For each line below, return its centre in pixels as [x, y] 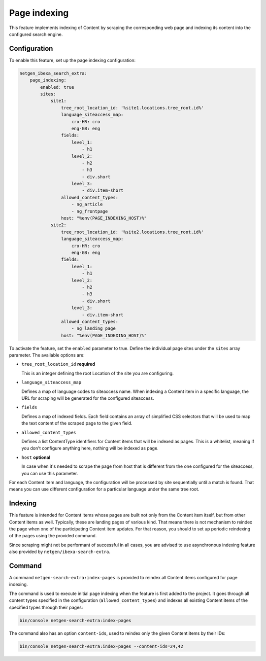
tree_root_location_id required [58, 364]
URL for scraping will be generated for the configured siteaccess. [88, 398]
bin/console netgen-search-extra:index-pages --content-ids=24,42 [101, 646]
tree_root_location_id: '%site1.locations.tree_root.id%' [133, 108]
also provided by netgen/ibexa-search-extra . [60, 552]
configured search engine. [36, 34]
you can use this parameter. [50, 473]
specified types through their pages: [46, 607]
